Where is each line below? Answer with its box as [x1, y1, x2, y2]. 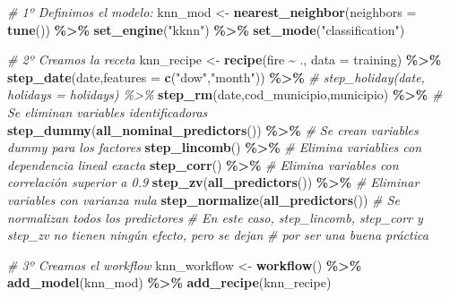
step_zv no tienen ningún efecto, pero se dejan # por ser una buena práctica [7, 226, 428, 244]
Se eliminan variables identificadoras [7, 102, 208, 121]
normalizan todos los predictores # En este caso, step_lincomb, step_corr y [7, 208, 423, 226]
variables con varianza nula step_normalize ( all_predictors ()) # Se [7, 190, 400, 209]
